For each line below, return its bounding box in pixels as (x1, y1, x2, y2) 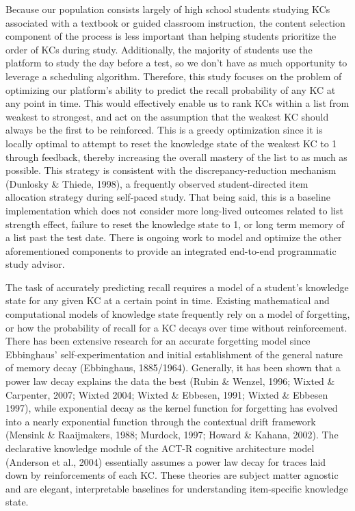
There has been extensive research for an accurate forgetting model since (5, 334, 311, 348)
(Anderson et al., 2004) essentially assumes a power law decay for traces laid (5, 454, 326, 469)
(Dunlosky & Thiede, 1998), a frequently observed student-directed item (5, 176, 308, 190)
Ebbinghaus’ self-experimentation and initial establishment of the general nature (5, 347, 343, 361)
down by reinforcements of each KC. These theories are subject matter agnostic (5, 468, 339, 482)
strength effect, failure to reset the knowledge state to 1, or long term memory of (5, 216, 345, 231)
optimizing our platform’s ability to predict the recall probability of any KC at (5, 82, 336, 97)
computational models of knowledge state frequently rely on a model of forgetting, (5, 307, 350, 321)
